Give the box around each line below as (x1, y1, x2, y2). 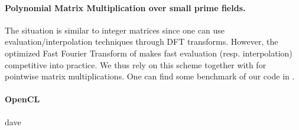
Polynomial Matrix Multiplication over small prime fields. (5, 1, 246, 14)
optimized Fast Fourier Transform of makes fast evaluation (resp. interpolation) (5, 46, 292, 59)
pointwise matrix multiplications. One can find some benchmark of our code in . (5, 70, 295, 82)
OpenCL (5, 93, 40, 105)
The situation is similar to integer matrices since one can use (5, 24, 225, 36)
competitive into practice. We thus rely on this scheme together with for (5, 58, 266, 71)
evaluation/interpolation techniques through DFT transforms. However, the (5, 35, 278, 48)
